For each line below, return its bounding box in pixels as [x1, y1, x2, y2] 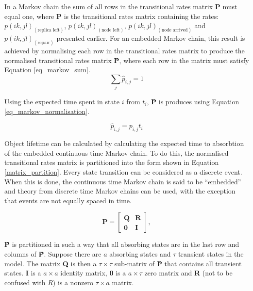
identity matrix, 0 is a [60, 268, 126, 278]
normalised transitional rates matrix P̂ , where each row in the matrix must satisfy [4, 55, 249, 65]
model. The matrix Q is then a [4, 258, 97, 268]
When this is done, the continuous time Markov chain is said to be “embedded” [4, 176, 241, 186]
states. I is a [4, 268, 41, 278]
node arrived [161, 27, 188, 32]
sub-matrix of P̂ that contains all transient [114, 258, 242, 268]
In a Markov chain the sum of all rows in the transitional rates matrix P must [4, 1, 237, 11]
